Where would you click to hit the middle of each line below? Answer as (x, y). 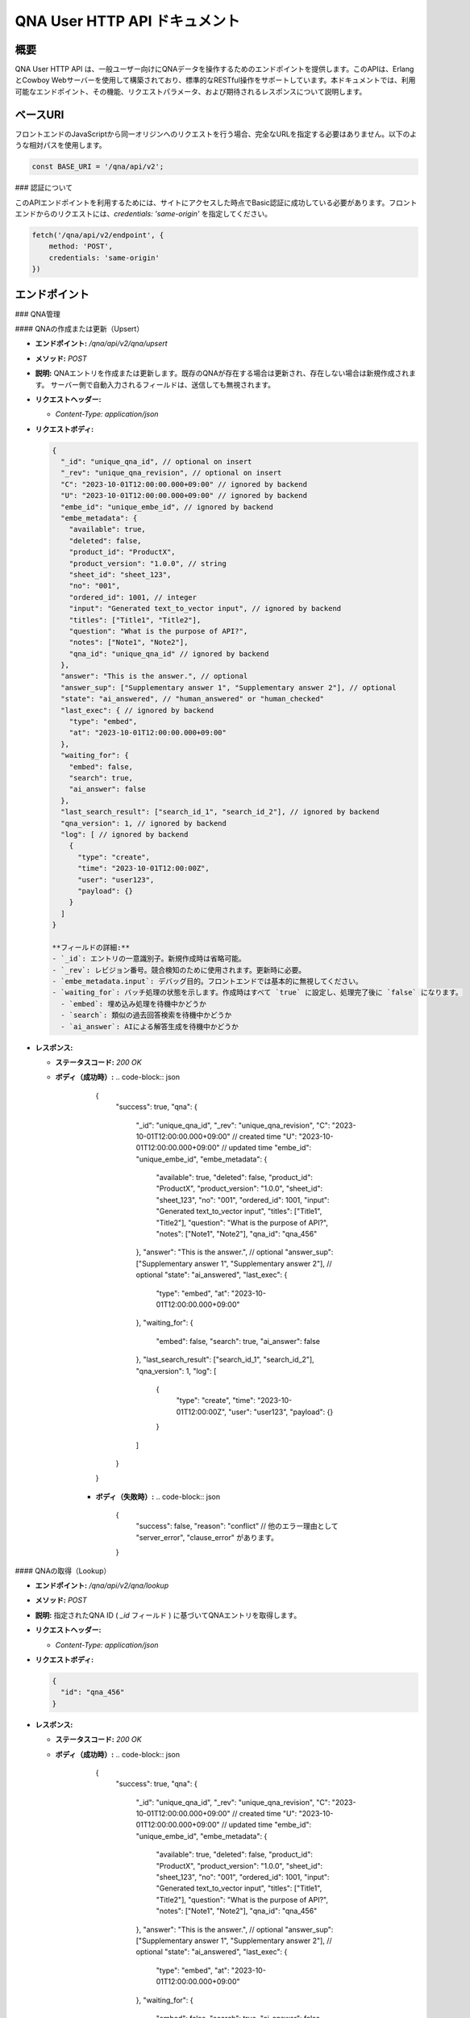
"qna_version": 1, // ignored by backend (144, 823)
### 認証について (44, 188)
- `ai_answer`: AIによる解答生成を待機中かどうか (150, 1026)
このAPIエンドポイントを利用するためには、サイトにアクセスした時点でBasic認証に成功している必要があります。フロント (216, 203)
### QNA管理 (37, 314)
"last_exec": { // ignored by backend (137, 710)
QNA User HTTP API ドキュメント (128, 21)
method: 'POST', (81, 247)
